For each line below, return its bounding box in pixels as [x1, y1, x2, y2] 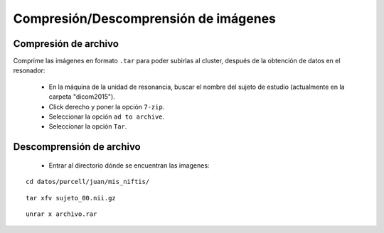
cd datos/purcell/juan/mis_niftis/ [26, 178, 150, 186]
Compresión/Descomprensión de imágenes [13, 11, 277, 26]
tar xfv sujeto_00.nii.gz [26, 194, 117, 202]
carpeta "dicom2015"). [48, 92, 115, 101]
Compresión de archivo [13, 38, 119, 50]
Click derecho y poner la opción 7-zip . [48, 102, 165, 111]
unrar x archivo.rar [26, 210, 97, 218]
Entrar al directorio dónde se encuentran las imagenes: [48, 161, 210, 170]
